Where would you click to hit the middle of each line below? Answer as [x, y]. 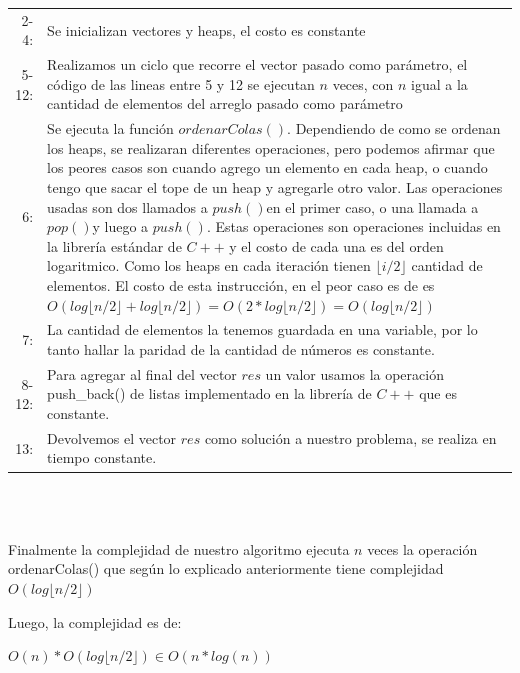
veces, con [363, 83]
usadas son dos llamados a [127, 206]
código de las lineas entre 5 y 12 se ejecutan [181, 83]
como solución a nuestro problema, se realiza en [350, 437]
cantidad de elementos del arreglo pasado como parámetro [225, 103]
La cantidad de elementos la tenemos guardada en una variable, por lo [262, 329]
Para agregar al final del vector [142, 373]
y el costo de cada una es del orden [336, 245]
